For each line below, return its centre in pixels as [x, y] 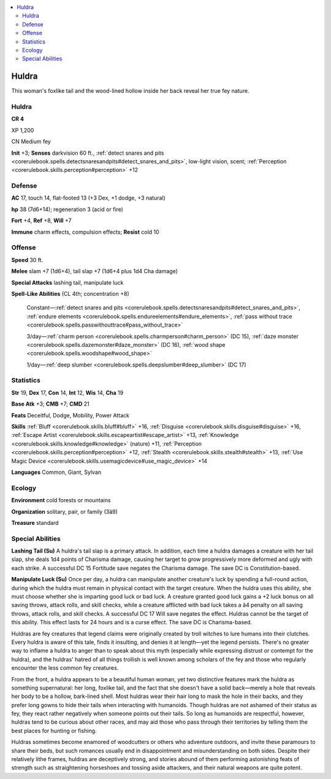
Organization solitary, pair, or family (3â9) [64, 511]
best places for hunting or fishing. [54, 731]
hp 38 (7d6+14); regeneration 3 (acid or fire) [67, 209]
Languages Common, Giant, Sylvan [56, 472]
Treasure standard [35, 522]
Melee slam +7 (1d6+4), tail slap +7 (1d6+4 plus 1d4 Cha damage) [94, 271]
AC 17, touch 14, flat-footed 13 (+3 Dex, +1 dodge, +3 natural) [88, 198]
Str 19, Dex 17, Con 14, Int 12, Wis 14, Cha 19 [67, 392]
